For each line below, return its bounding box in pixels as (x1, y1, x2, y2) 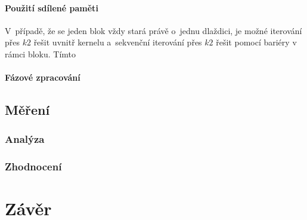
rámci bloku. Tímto (5, 47, 76, 60)
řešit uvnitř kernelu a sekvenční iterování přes (33, 36, 202, 48)
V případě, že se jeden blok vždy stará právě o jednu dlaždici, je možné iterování (5, 24, 302, 36)
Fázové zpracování (5, 71, 80, 84)
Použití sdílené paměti (5, 1, 98, 14)
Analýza (5, 132, 45, 146)
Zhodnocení (5, 159, 62, 174)
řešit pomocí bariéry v (216, 36, 297, 48)
